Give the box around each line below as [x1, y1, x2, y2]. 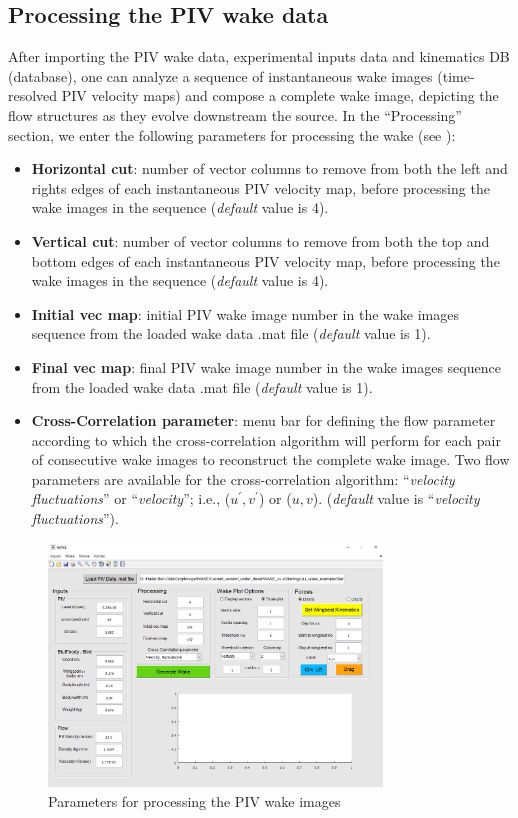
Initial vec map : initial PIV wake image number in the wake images [31, 303, 459, 324]
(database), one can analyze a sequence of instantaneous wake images [8, 65, 433, 86]
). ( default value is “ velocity [312, 488, 480, 509]
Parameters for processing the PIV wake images [48, 790, 341, 811]
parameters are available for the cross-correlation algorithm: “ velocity [31, 468, 455, 489]
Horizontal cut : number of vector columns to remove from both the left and [31, 158, 508, 179]
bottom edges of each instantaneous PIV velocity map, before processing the [31, 250, 500, 271]
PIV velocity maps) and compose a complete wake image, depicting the [61, 85, 499, 106]
